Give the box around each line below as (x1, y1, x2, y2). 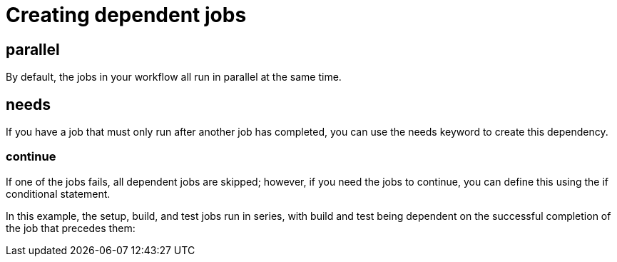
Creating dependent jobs (6, 3, 247, 27)
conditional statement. (6, 187, 111, 200)
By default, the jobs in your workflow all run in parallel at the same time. (6, 71, 342, 84)
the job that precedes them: (6, 221, 136, 234)
